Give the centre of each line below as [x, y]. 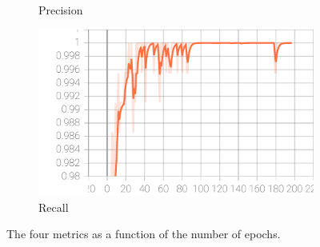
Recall [54, 207]
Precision [61, 10]
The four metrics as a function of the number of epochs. [144, 234]
